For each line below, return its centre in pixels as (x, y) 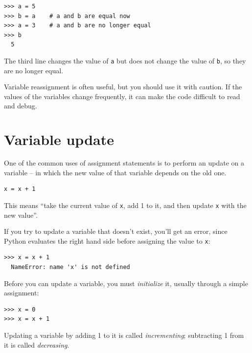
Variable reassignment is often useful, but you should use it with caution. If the (123, 87)
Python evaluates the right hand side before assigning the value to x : (107, 240)
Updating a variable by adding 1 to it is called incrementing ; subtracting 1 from (124, 335)
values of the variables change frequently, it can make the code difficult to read (122, 96)
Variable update (59, 139)
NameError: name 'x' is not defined (70, 267)
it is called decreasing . (37, 344)
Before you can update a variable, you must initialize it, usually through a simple (126, 283)
